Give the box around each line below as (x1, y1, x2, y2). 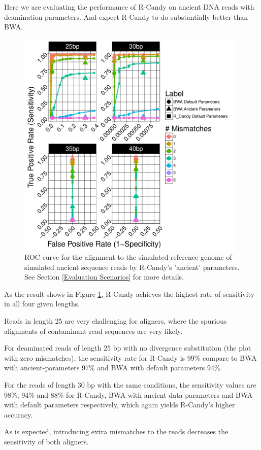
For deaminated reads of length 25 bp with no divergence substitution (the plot (4, 342, 251, 353)
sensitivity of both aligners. (4, 436, 89, 447)
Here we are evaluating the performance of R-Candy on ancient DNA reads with (4, 2, 254, 12)
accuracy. (4, 409, 33, 420)
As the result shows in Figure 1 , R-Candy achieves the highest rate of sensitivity (4, 288, 255, 299)
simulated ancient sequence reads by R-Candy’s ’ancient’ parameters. (24, 261, 240, 272)
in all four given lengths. (4, 298, 80, 309)
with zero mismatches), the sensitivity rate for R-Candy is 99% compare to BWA (4, 352, 257, 363)
